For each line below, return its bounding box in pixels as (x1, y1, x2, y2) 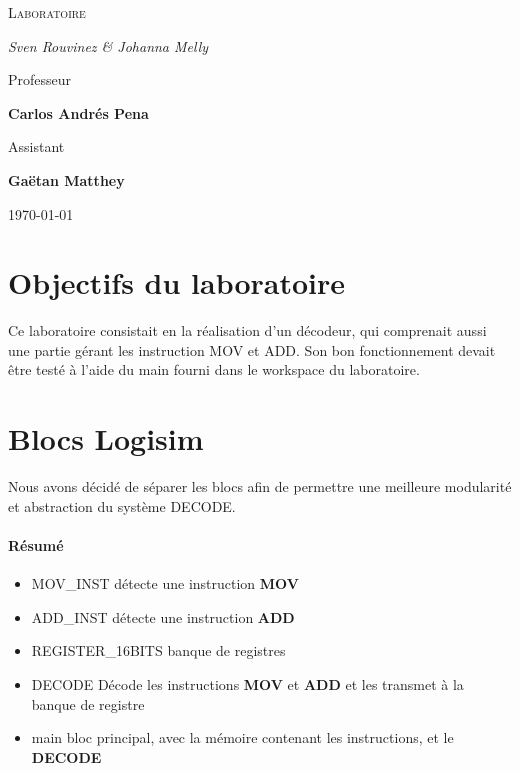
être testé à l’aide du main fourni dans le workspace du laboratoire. (8, 359, 420, 380)
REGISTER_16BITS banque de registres (31, 640, 286, 661)
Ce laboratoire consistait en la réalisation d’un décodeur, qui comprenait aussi (8, 320, 487, 341)
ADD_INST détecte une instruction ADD (31, 606, 295, 627)
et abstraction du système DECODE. (8, 495, 236, 516)
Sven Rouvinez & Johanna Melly (8, 35, 209, 56)
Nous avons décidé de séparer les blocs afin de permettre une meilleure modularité (8, 476, 512, 497)
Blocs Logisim (8, 418, 204, 459)
